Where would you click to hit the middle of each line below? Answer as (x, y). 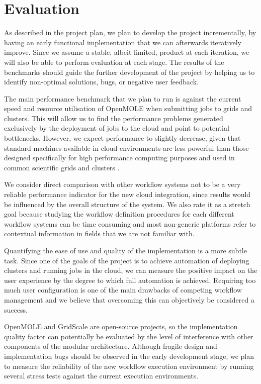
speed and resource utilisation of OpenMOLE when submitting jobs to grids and (128, 108)
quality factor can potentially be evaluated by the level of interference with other (129, 336)
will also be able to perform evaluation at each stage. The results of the (114, 62)
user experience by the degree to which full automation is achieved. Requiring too (130, 280)
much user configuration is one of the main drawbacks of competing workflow (123, 290)
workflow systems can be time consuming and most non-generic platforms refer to (130, 223)
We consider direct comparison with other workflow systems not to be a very (122, 184)
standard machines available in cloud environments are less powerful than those (126, 148)
